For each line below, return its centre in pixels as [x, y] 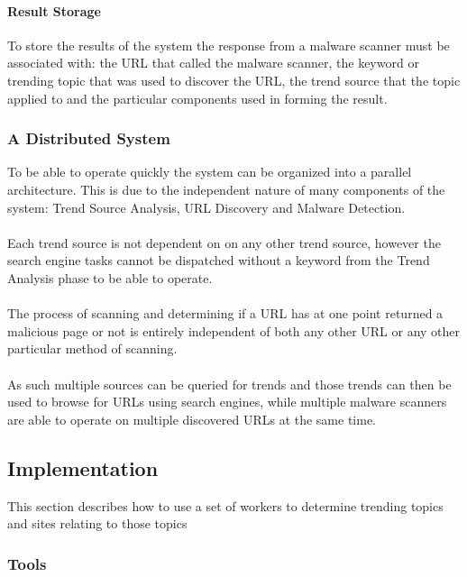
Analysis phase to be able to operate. [110, 277]
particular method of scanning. [92, 348]
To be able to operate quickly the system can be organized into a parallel [210, 172]
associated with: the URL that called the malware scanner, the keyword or [213, 63]
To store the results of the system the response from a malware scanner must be [229, 45]
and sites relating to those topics [97, 523]
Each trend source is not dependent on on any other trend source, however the [224, 242]
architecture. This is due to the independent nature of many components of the [226, 189]
